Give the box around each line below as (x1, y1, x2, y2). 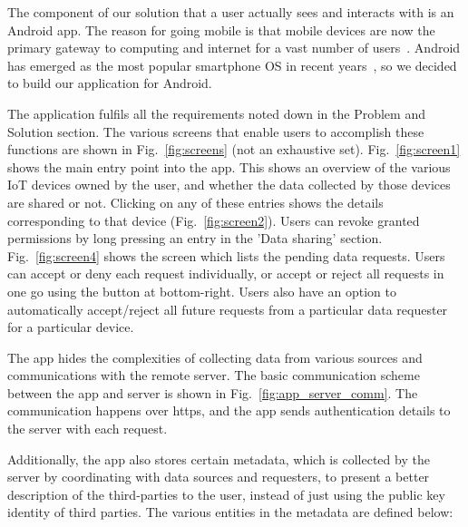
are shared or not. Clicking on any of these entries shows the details (7, 192, 384, 211)
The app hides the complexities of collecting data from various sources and (7, 347, 423, 366)
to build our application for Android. (7, 73, 212, 93)
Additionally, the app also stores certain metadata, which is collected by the (7, 449, 430, 468)
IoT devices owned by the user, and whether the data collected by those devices (7, 175, 451, 194)
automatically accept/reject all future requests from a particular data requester (7, 299, 448, 318)
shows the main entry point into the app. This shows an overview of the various (7, 157, 451, 176)
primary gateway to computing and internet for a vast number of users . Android (7, 38, 461, 57)
